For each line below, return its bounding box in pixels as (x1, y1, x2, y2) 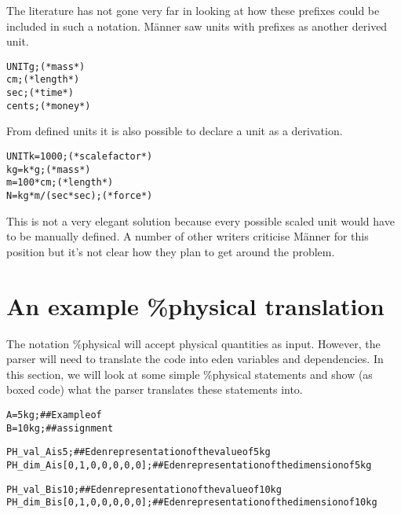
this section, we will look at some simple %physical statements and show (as (6, 365, 373, 382)
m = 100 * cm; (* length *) (6, 177, 114, 189)
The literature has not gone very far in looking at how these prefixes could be (6, 2, 380, 18)
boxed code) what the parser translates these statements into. (6, 381, 303, 398)
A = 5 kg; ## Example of (6, 409, 102, 420)
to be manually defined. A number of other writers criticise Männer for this (6, 228, 369, 244)
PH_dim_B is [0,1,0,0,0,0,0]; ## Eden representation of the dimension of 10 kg (6, 497, 377, 508)
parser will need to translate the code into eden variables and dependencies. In (6, 351, 384, 367)
